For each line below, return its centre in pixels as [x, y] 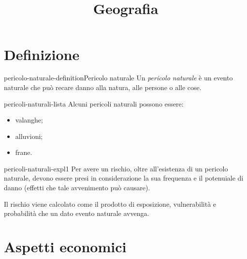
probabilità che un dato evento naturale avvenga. [77, 213]
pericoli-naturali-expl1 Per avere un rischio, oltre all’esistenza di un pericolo [116, 168]
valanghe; [29, 120]
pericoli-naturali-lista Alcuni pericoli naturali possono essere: [94, 103]
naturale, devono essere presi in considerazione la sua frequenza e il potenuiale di [124, 178]
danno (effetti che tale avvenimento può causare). [77, 188]
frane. [24, 152]
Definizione [42, 54]
